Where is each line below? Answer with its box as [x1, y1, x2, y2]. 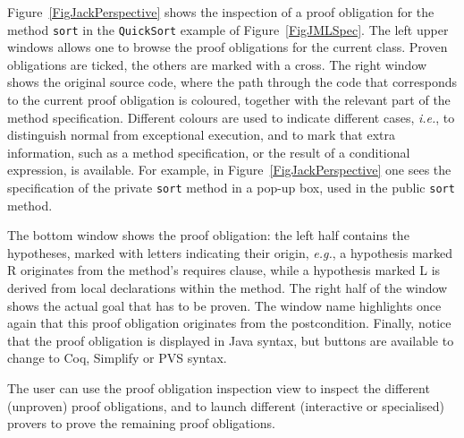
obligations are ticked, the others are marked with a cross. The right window [7, 55, 427, 73]
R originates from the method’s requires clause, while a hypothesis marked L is [7, 261, 441, 279]
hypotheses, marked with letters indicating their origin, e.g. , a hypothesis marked [7, 243, 453, 262]
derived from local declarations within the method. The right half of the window [7, 279, 448, 297]
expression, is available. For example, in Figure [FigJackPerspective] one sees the [7, 160, 451, 179]
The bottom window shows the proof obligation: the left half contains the [7, 226, 409, 245]
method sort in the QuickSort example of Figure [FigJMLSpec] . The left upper [7, 20, 449, 39]
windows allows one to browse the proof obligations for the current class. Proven [7, 38, 448, 56]
